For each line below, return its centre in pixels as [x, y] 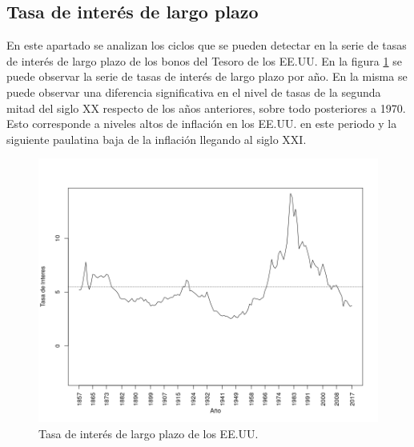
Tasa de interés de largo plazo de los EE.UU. [149, 433]
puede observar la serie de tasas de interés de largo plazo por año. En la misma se [207, 76]
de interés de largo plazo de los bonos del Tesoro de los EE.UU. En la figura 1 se [204, 60]
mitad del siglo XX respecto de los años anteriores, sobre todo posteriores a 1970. [206, 108]
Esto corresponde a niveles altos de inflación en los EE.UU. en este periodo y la [202, 124]
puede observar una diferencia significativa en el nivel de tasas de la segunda [194, 92]
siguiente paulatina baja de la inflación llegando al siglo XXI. [157, 139]
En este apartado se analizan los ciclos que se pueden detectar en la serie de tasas [207, 45]
